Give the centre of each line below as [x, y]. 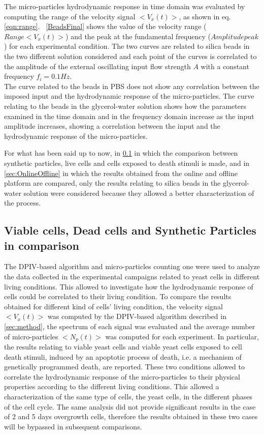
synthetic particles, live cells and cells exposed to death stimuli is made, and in [127, 163]
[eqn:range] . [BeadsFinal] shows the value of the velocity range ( [105, 26]
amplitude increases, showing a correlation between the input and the [112, 126]
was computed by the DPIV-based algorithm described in [137, 316]
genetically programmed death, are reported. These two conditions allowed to [124, 367]
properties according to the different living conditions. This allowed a [112, 386]
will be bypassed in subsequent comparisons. [73, 426]
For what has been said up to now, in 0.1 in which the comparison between [121, 153]
